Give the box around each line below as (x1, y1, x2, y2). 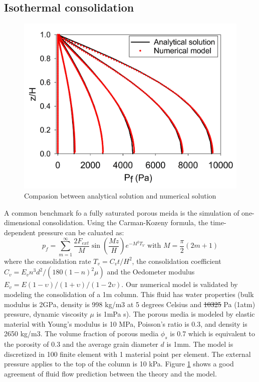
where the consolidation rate (4, 255, 91, 266)
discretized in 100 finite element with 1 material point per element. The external (4, 348, 251, 359)
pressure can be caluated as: (38, 227, 124, 237)
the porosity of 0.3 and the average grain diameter (4, 339, 158, 349)
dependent (4, 227, 36, 237)
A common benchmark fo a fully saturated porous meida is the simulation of (4, 207, 239, 218)
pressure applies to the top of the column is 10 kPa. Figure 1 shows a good (4, 358, 234, 369)
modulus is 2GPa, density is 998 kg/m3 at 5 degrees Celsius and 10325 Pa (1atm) (4, 299, 255, 309)
